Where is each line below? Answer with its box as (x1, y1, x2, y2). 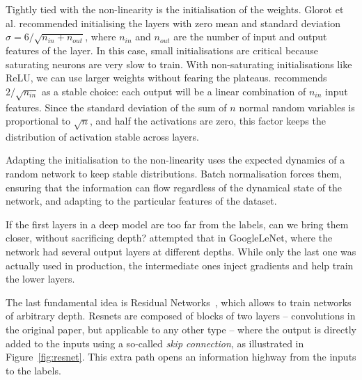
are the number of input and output (173, 29, 327, 44)
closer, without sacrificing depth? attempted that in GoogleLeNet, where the (6, 230, 333, 245)
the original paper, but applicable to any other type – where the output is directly (6, 322, 356, 336)
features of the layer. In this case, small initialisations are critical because (6, 42, 319, 57)
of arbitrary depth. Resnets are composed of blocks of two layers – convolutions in (6, 308, 356, 323)
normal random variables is (239, 100, 355, 114)
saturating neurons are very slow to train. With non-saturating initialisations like (6, 56, 352, 71)
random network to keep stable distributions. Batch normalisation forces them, (6, 166, 342, 181)
